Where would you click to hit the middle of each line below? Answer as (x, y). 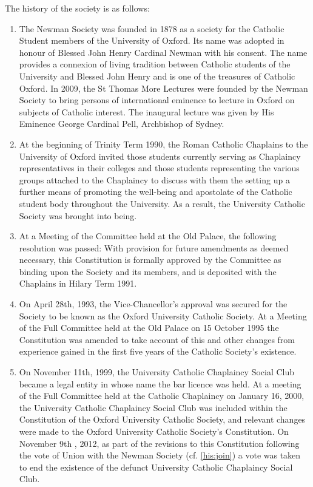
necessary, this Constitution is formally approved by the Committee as (150, 260)
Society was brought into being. (78, 215)
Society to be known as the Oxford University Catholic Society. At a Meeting (163, 315)
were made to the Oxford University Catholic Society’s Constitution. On (154, 431)
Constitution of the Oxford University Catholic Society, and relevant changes (162, 419)
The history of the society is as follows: (77, 8)
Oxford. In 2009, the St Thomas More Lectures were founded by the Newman (163, 88)
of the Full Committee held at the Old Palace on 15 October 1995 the (149, 328)
